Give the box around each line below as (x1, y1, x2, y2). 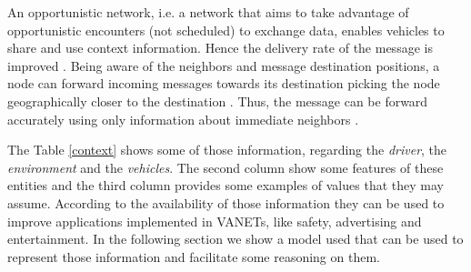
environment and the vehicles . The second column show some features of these (7, 157, 444, 176)
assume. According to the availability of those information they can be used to (7, 193, 445, 212)
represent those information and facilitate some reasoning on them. (7, 247, 380, 266)
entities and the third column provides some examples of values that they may (7, 176, 444, 195)
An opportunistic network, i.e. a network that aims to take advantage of (7, 3, 409, 21)
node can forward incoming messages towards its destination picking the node (7, 74, 440, 93)
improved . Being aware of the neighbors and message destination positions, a (7, 55, 440, 75)
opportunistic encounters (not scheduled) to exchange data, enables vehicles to (7, 20, 445, 39)
